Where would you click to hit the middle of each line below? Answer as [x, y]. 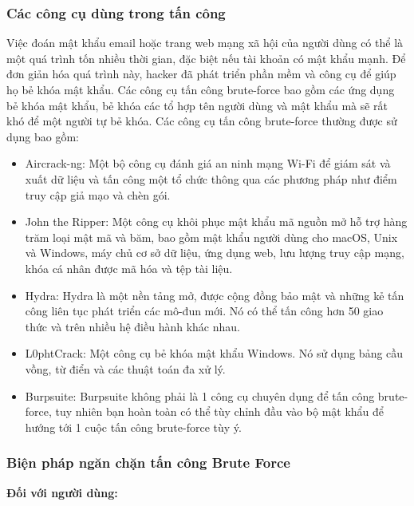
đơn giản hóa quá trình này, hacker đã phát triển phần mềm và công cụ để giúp [201, 74]
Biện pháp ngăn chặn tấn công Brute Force [148, 463]
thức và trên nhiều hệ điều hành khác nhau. [132, 326]
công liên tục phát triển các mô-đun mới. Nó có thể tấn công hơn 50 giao [204, 311]
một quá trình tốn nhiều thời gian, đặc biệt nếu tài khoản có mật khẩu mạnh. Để [206, 58]
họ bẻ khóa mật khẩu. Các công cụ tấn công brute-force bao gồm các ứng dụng [201, 89]
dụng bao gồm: [43, 136]
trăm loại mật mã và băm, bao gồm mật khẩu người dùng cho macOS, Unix [211, 237]
